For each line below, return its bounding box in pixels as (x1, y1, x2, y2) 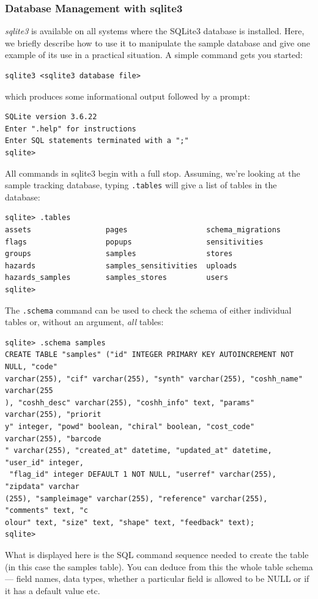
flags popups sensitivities (5, 237, 264, 246)
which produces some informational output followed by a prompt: (5, 89, 250, 102)
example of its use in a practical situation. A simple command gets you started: (5, 48, 303, 61)
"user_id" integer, (5, 458, 84, 467)
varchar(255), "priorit (5, 410, 102, 419)
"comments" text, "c (5, 506, 89, 515)
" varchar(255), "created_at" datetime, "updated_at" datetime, (5, 446, 272, 455)
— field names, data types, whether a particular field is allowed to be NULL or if (5, 572, 309, 585)
